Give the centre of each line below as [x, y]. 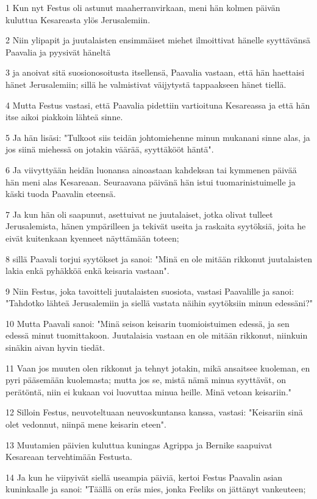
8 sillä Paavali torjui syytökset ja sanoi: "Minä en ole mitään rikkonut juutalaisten [159, 258]
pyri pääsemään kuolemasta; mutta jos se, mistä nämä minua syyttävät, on [146, 380]
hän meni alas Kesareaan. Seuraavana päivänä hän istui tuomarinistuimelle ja [151, 181]
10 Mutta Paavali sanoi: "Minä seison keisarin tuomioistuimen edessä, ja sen [148, 323]
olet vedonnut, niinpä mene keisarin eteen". [86, 424]
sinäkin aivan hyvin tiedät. [55, 347]
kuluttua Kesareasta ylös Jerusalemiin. [78, 19]
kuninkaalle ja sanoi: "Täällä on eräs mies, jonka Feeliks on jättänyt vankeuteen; [156, 489]
